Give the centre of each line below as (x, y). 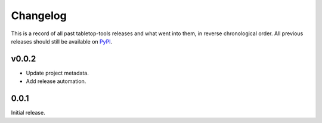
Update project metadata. (57, 73)
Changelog (39, 16)
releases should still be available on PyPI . (62, 41)
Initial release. (28, 113)
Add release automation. (56, 81)
